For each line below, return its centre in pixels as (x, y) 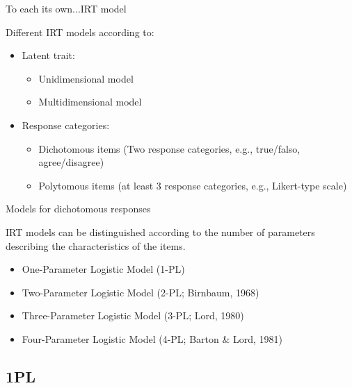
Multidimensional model (90, 102)
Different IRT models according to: (80, 32)
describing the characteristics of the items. (96, 245)
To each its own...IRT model (66, 8)
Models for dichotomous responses (78, 209)
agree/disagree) (71, 162)
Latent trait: (48, 55)
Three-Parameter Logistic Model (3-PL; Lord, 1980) (133, 315)
